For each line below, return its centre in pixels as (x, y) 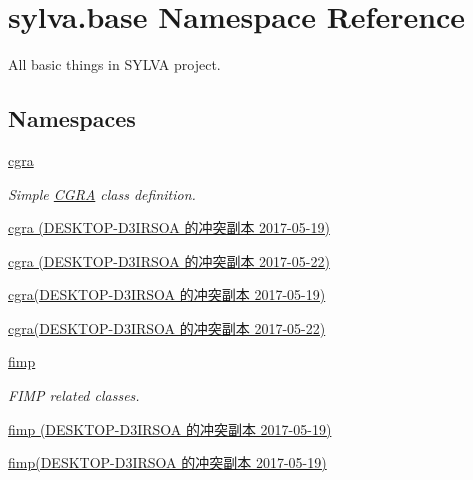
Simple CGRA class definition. (102, 193)
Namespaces (72, 118)
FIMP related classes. (74, 395)
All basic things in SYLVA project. (114, 64)
